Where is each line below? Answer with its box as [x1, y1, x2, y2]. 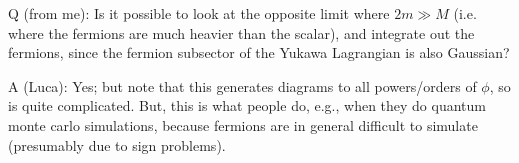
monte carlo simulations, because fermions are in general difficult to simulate [8, 114, 478, 135]
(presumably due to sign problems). [8, 134, 226, 155]
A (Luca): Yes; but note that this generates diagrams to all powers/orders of [8, 75, 477, 96]
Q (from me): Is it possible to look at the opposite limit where [8, 3, 390, 23]
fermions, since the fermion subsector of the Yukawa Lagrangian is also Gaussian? [8, 42, 510, 63]
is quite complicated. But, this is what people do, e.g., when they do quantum [8, 95, 486, 116]
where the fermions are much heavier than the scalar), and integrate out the [8, 22, 475, 43]
